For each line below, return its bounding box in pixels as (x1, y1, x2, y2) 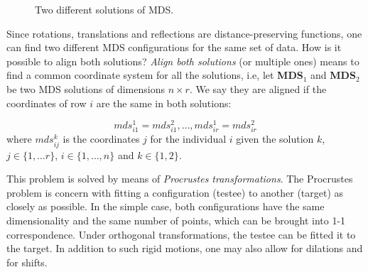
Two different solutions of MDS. (35, 2, 174, 16)
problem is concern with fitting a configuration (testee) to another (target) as (6, 185, 344, 200)
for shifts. (6, 254, 48, 269)
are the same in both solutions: (96, 95, 232, 110)
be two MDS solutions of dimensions (6, 81, 165, 96)
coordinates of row (6, 95, 87, 110)
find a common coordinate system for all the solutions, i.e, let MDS (6, 67, 303, 82)
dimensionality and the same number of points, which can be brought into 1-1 (6, 212, 346, 227)
